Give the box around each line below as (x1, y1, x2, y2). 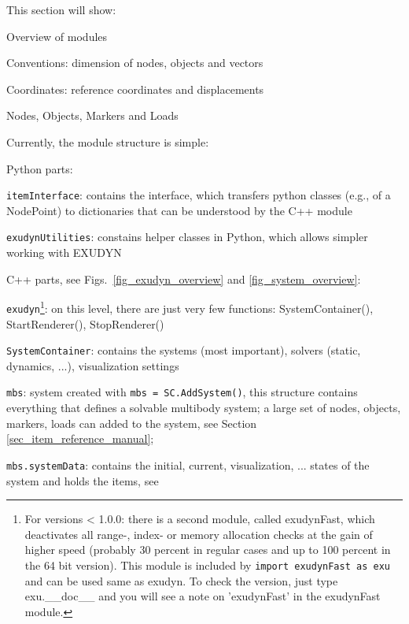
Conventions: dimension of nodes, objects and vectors (6, 54, 263, 71)
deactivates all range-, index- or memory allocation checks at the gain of (24, 526, 373, 542)
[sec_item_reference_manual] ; (6, 430, 154, 447)
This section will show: (6, 2, 116, 17)
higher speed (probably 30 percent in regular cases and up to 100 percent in (24, 541, 391, 558)
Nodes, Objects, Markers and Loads (6, 107, 179, 124)
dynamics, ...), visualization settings (6, 357, 179, 373)
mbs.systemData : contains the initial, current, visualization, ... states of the (6, 456, 370, 473)
